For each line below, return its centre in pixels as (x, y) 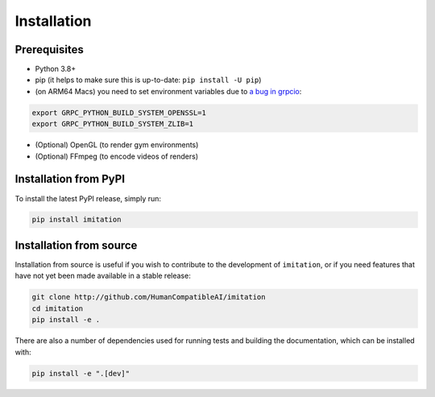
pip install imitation (77, 220)
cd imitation (58, 308)
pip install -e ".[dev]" (81, 373)
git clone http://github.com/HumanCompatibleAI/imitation (149, 297)
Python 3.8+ (56, 69)
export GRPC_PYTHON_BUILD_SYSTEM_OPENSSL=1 (119, 112)
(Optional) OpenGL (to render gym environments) (117, 145)
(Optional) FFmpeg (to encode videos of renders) (117, 156)
